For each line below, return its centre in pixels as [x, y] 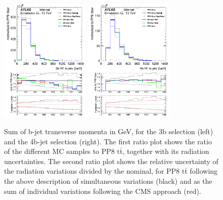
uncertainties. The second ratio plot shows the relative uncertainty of [111, 161]
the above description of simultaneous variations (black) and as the [108, 181]
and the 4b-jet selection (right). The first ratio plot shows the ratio [108, 141]
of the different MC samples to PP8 [60, 151]
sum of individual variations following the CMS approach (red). [103, 191]
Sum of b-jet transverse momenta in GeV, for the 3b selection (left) [109, 131]
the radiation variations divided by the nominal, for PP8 [92, 171]
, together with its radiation [166, 151]
